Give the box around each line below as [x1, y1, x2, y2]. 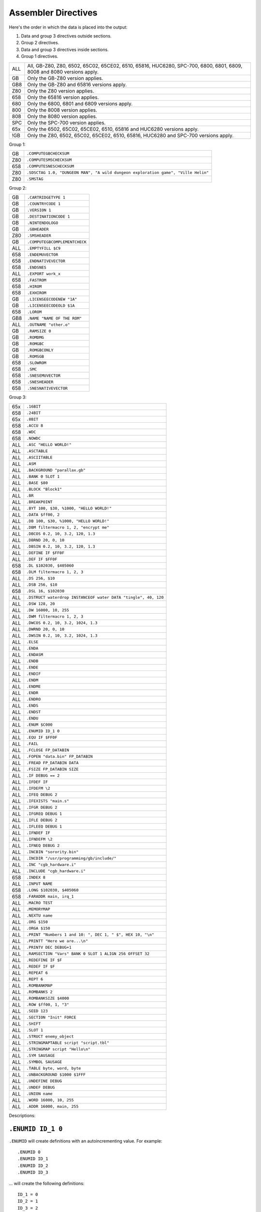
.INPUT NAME [26, 881, 53, 887]
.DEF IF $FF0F [26, 557, 58, 562]
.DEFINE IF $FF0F [26, 550, 65, 556]
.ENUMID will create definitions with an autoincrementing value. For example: [9, 1138, 162, 1144]
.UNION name [26, 1091, 53, 1097]
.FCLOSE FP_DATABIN [26, 748, 70, 753]
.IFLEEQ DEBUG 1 [26, 824, 62, 829]
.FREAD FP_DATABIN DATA [26, 760, 79, 765]
